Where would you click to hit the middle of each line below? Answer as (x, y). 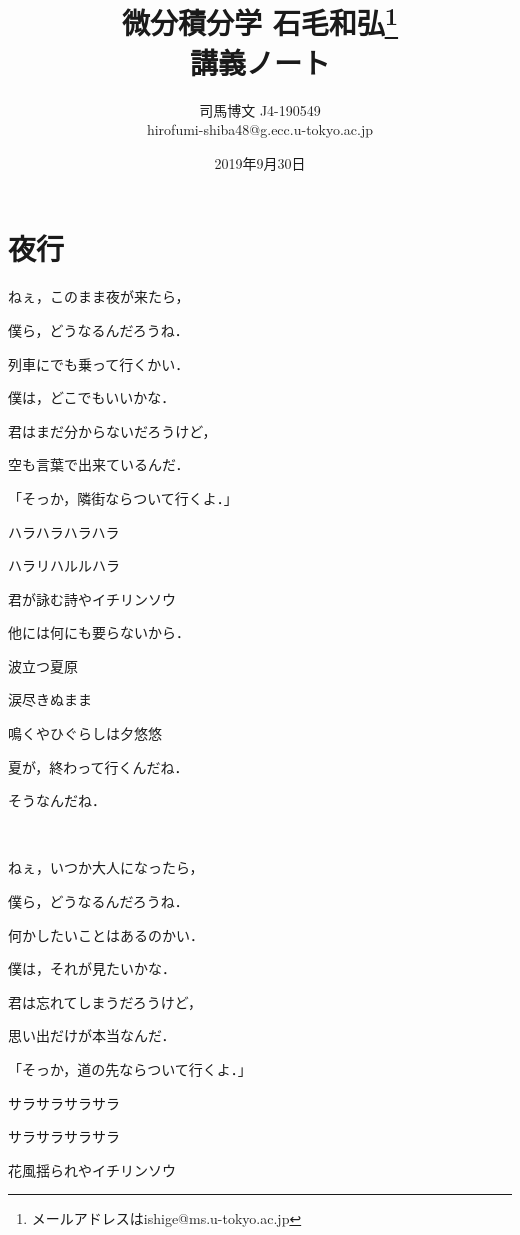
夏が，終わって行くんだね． (98, 766)
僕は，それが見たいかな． (92, 968)
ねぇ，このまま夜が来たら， (99, 296)
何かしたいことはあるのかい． (106, 934)
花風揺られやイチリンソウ (92, 1169)
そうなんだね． (57, 800)
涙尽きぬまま (50, 699)
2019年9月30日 (260, 162)
